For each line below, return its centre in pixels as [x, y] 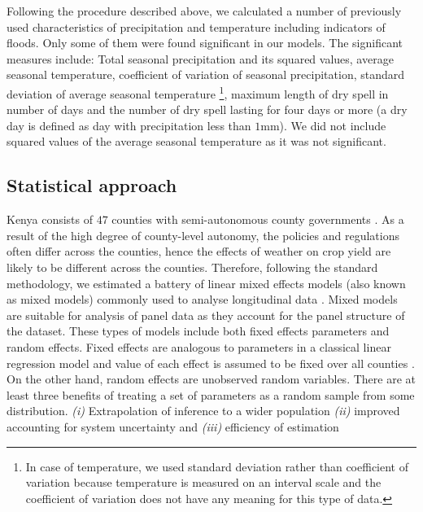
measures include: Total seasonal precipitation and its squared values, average [200, 58]
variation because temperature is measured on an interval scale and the [203, 482]
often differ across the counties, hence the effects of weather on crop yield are [199, 251]
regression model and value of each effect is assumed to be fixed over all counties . [211, 363]
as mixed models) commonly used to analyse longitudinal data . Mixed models [202, 299]
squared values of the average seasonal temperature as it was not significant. [196, 141]
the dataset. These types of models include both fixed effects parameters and [198, 331]
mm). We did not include [323, 125]
